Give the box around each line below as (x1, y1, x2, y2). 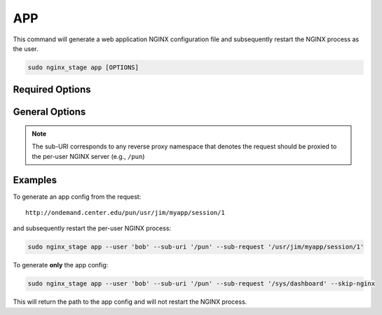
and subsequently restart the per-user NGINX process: (13, 224, 172, 232)
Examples (13, 174, 57, 185)
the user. (13, 44, 39, 52)
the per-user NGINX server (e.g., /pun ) (32, 152, 145, 160)
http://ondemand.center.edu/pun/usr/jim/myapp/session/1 (25, 209, 226, 217)
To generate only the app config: (13, 261, 109, 269)
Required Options (13, 84, 91, 96)
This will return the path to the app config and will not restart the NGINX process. (13, 297, 247, 306)
